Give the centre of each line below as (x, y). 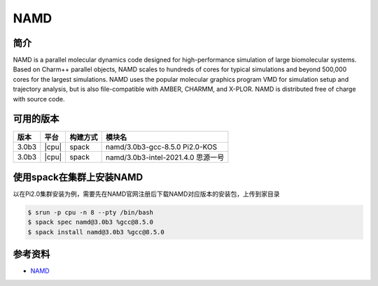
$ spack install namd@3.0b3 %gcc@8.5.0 (96, 232)
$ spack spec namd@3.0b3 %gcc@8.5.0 (91, 222)
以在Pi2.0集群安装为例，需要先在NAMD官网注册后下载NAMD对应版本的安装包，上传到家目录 (146, 194)
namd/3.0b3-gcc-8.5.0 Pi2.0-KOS (161, 147)
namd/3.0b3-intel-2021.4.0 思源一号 (165, 157)
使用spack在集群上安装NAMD (78, 177)
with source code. (39, 99)
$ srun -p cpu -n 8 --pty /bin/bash (91, 213)
